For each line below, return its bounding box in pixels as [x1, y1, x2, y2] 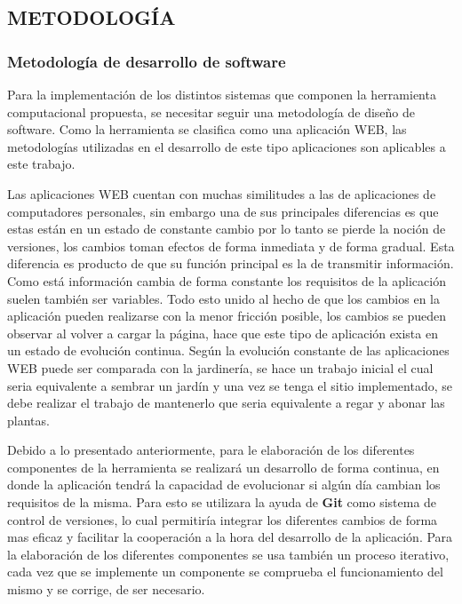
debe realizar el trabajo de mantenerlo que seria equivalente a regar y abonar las [7, 393, 445, 412]
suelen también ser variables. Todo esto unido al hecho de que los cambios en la [7, 289, 440, 307]
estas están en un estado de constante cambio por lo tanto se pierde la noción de [7, 219, 446, 238]
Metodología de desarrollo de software [7, 50, 286, 72]
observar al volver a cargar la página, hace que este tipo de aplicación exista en [7, 323, 438, 342]
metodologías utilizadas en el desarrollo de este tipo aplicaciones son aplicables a [7, 137, 446, 155]
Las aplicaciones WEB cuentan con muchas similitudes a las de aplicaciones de [7, 184, 436, 203]
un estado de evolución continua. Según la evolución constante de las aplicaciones [7, 341, 450, 360]
